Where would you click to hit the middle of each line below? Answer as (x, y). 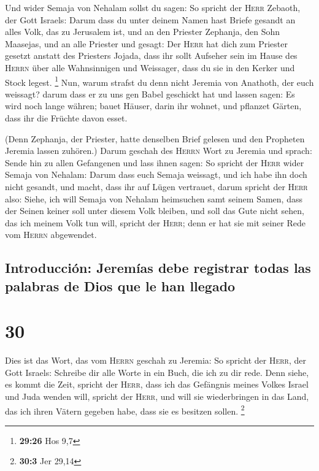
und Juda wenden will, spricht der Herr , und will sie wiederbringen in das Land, (157, 396)
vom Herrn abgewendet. (51, 235)
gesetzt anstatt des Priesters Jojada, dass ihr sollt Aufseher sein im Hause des (151, 56)
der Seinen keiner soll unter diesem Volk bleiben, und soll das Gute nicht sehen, (155, 211)
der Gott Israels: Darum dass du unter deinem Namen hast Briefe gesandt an (150, 19)
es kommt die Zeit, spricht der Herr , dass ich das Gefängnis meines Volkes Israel (157, 384)
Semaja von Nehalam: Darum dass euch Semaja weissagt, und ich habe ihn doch (156, 174)
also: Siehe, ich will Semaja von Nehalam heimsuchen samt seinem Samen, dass (154, 198)
